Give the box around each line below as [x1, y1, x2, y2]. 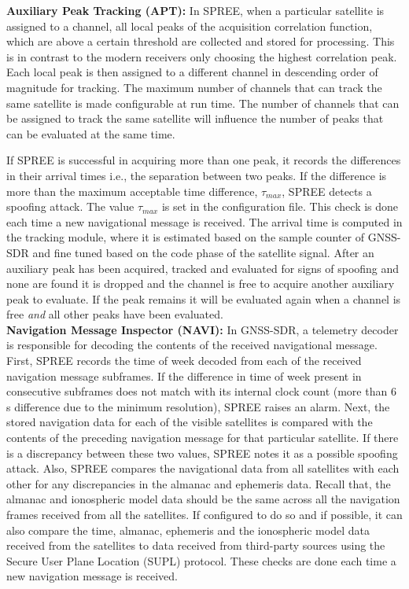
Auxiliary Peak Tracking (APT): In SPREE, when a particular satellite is [6, 2, 385, 18]
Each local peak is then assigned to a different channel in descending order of [6, 64, 378, 80]
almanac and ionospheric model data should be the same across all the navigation [6, 491, 400, 507]
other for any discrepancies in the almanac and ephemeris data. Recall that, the [6, 475, 391, 491]
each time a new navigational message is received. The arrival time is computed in [6, 213, 403, 230]
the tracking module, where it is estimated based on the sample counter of [6, 229, 364, 245]
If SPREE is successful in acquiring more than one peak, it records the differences [6, 152, 401, 168]
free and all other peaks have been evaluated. [6, 306, 223, 322]
